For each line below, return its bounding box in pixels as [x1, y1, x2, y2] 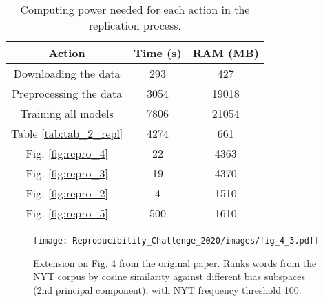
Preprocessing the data [12, 85, 123, 101]
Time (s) [134, 45, 182, 61]
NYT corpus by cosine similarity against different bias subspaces [33, 269, 306, 283]
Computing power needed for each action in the [20, 1, 250, 17]
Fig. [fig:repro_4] [25, 145, 108, 161]
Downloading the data [13, 65, 121, 81]
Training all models [20, 105, 114, 121]
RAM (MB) [192, 45, 259, 61]
